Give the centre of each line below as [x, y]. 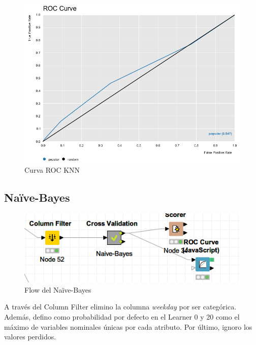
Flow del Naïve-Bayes [58, 289]
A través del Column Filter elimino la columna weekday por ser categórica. [120, 307]
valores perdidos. [30, 337]
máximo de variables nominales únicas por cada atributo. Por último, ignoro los [128, 326]
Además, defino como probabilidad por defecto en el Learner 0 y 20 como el [122, 316]
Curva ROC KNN [52, 169]
